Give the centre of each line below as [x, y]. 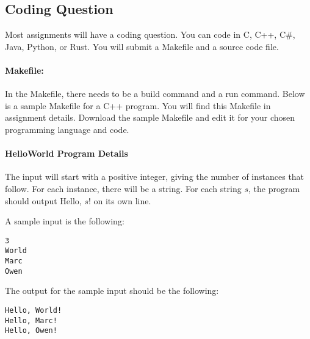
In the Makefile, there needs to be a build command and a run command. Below [155, 94]
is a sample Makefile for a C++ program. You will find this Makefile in [138, 105]
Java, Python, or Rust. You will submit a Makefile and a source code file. [142, 46]
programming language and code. [67, 129]
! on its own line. [120, 200]
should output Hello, [43, 200]
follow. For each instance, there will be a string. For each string [123, 188]
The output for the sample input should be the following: [112, 291]
